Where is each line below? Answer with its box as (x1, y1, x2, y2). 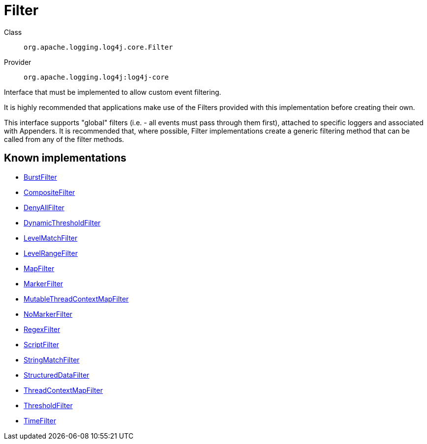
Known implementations (4, 152, 126, 165)
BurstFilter (24, 172, 57, 181)
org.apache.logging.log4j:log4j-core (24, 73, 169, 81)
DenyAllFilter (24, 203, 64, 212)
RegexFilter (24, 325, 61, 333)
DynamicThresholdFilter (24, 218, 101, 227)
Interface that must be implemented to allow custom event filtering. (4, 87, 221, 96)
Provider (4, 57, 31, 66)
